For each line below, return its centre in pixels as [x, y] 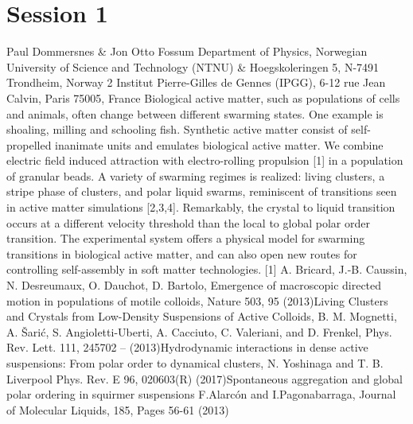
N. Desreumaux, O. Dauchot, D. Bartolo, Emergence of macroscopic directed [194, 285]
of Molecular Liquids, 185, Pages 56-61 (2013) [118, 409]
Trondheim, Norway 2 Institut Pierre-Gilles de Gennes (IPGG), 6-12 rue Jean [196, 82]
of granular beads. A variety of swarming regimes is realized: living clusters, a [196, 175]
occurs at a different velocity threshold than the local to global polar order [188, 222]
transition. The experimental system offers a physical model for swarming [186, 238]
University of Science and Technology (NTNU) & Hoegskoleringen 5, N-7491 [193, 66]
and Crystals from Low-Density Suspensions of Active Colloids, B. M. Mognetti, [202, 316]
